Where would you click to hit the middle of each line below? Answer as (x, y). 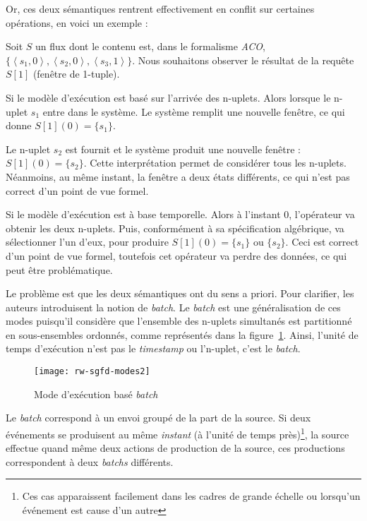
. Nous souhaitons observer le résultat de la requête (243, 60)
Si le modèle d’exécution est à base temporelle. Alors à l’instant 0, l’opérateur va (180, 214)
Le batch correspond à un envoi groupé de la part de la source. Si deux (158, 418)
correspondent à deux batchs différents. (90, 461)
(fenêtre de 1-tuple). (76, 74)
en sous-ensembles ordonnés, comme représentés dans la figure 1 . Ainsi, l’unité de (182, 334)
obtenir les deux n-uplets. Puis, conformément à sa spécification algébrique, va (175, 228)
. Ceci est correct (322, 242)
